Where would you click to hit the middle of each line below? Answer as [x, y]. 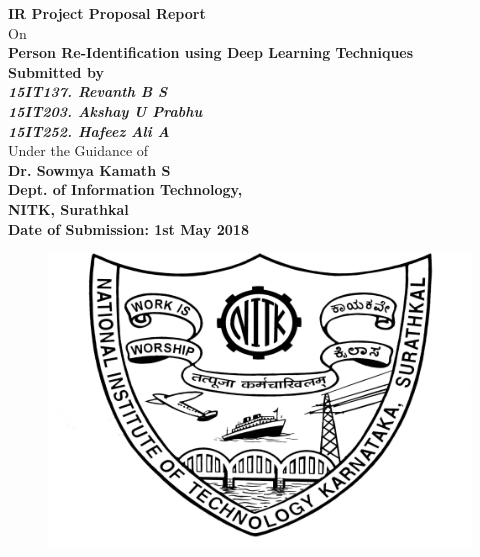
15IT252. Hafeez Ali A [89, 130]
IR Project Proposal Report [107, 13]
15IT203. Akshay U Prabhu [105, 110]
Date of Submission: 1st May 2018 [128, 228]
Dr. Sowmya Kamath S [89, 169]
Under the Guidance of [78, 150]
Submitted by [56, 71]
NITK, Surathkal [68, 208]
